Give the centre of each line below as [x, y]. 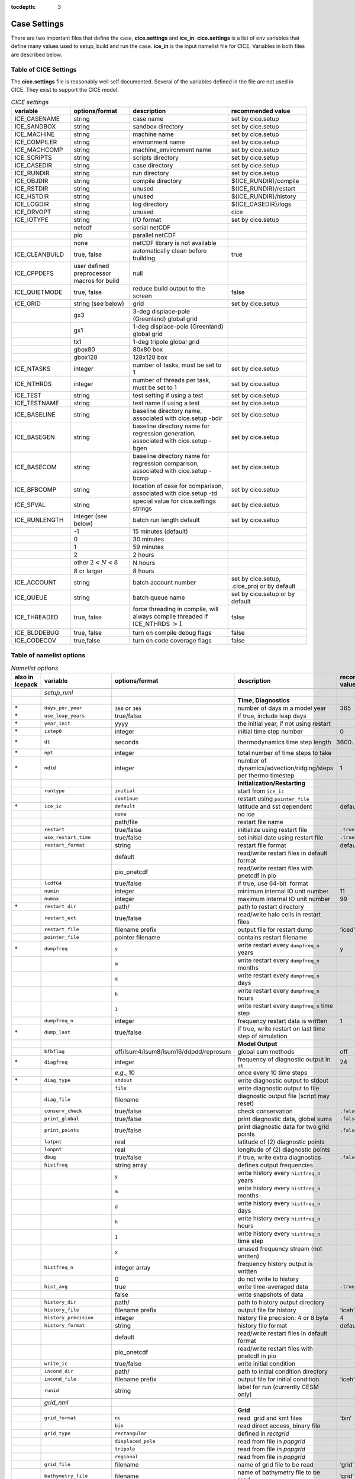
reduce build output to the [169, 288]
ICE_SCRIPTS [33, 157]
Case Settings [38, 24]
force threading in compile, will [176, 609]
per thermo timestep [266, 775]
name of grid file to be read [275, 1464]
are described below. [36, 54]
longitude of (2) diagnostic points [284, 1149]
